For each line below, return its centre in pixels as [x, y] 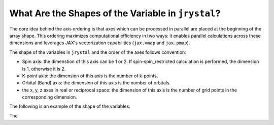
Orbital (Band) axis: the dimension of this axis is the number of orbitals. [96, 83]
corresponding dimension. [49, 97]
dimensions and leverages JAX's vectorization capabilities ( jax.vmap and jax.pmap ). [100, 43]
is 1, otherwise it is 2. [44, 69]
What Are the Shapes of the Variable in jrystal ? [115, 13]
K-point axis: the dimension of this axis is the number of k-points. [90, 76]
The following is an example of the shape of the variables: [70, 106]
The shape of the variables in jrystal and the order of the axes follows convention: [98, 52]
